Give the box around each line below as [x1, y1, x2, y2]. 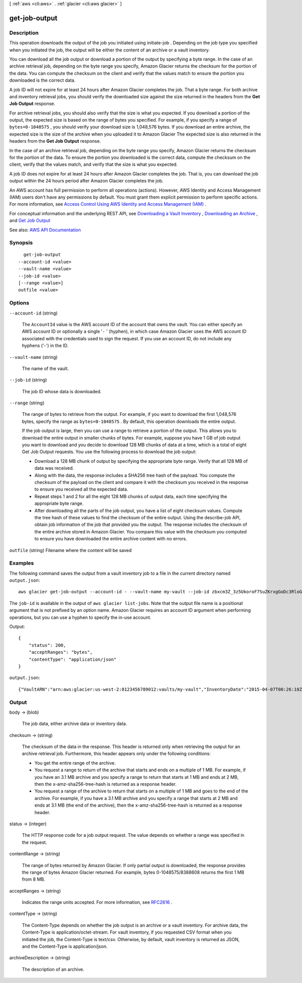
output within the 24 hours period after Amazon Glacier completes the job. [9, 178, 164, 184]
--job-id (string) [9, 377, 47, 383]
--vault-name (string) [9, 354, 58, 360]
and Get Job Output [9, 217, 50, 224]
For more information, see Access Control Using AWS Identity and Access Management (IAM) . [9, 201, 206, 207]
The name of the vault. [22, 365, 69, 372]
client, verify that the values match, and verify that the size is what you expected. [9, 161, 178, 167]
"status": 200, [28, 642, 66, 648]
